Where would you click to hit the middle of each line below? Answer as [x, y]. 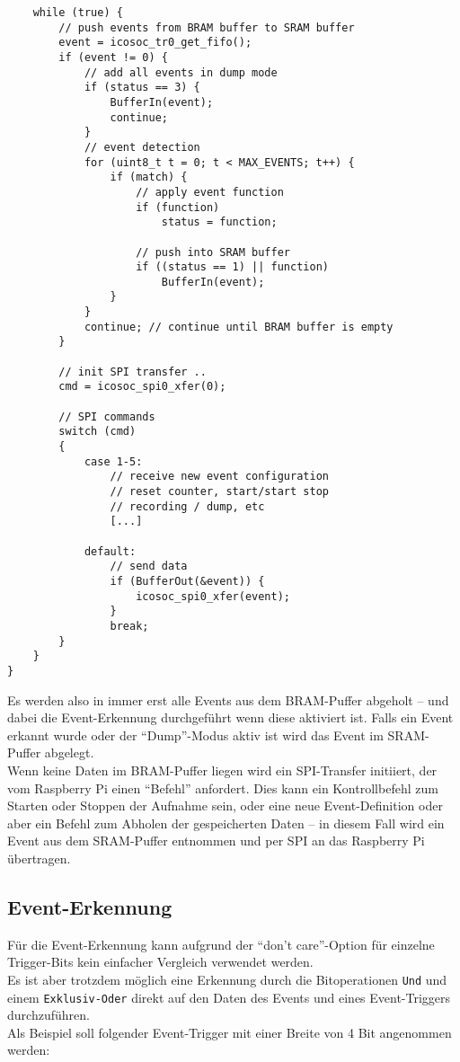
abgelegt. [69, 752]
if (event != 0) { [113, 57]
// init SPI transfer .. [133, 372]
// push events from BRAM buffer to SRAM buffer [207, 27]
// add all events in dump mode [181, 72]
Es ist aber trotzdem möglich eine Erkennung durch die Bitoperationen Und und [227, 979]
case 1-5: [113, 461]
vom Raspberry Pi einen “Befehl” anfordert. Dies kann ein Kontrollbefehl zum [223, 788]
